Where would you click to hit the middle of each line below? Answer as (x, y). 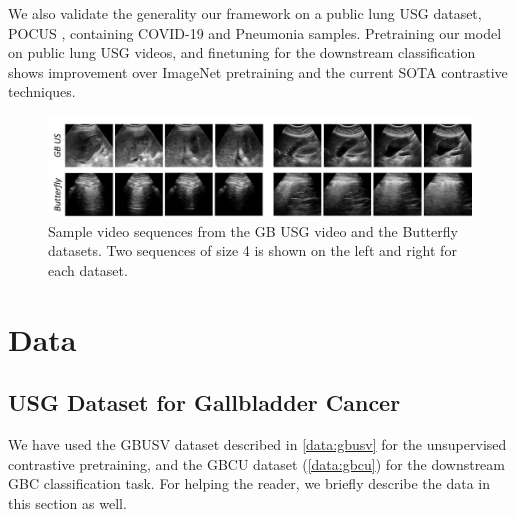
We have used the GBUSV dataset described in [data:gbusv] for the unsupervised (257, 443)
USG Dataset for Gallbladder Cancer (204, 402)
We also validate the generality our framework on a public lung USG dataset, (245, 13)
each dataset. (88, 269)
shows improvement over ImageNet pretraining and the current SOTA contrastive (258, 71)
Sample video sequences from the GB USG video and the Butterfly (253, 230)
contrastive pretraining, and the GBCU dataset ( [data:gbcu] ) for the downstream (256, 463)
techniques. (42, 91)
